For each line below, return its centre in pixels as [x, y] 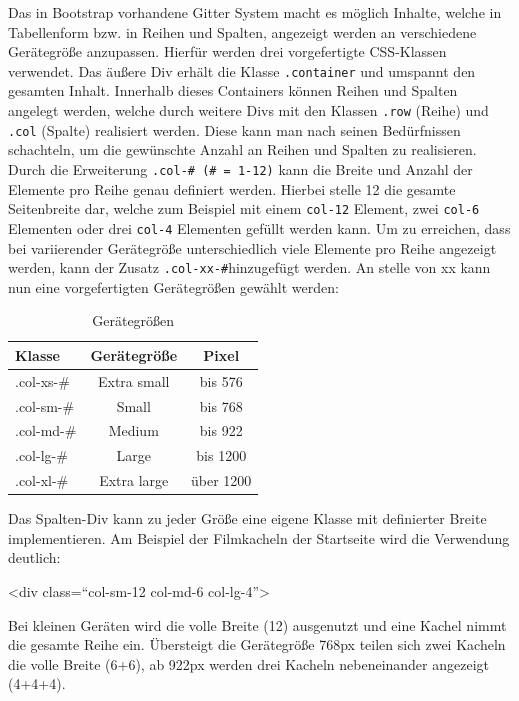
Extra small [134, 380]
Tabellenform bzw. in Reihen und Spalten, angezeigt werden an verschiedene [242, 31]
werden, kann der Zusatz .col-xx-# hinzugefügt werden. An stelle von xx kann [249, 267]
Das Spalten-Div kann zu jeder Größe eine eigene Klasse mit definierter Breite [247, 518]
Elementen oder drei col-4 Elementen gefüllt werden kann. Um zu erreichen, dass [259, 227]
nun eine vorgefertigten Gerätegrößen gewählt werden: [173, 286]
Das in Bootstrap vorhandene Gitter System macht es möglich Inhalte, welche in [255, 12]
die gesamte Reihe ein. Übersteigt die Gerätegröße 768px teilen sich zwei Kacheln [257, 644]
